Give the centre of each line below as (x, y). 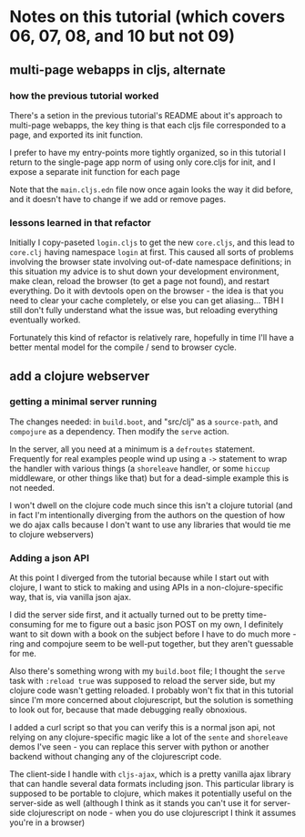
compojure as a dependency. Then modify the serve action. (119, 431)
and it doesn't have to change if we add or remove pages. (117, 199)
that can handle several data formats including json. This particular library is (152, 784)
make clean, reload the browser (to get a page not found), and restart (140, 281)
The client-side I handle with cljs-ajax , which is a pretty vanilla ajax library (150, 774)
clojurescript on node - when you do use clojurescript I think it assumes (162, 813)
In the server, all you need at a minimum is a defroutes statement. (132, 449)
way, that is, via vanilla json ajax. (71, 597)
